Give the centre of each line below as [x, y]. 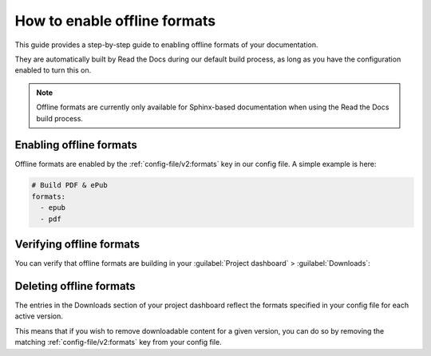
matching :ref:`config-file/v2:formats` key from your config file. [119, 342]
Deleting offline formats [75, 286]
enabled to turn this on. [53, 70]
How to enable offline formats [115, 21]
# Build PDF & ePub [69, 185]
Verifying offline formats [77, 244]
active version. [39, 316]
